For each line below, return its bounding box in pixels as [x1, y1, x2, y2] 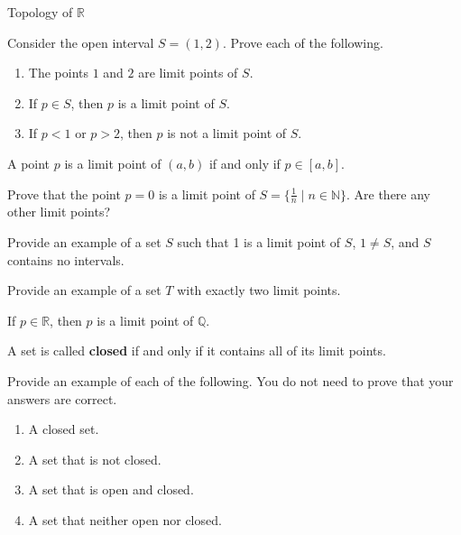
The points [28, 63, 88, 82]
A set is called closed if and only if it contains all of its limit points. [7, 341, 386, 360]
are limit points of [138, 63, 238, 82]
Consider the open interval [7, 32, 154, 51]
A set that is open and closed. [28, 480, 194, 499]
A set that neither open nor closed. [28, 510, 222, 529]
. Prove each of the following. [222, 32, 383, 51]
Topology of [7, 3, 73, 21]
